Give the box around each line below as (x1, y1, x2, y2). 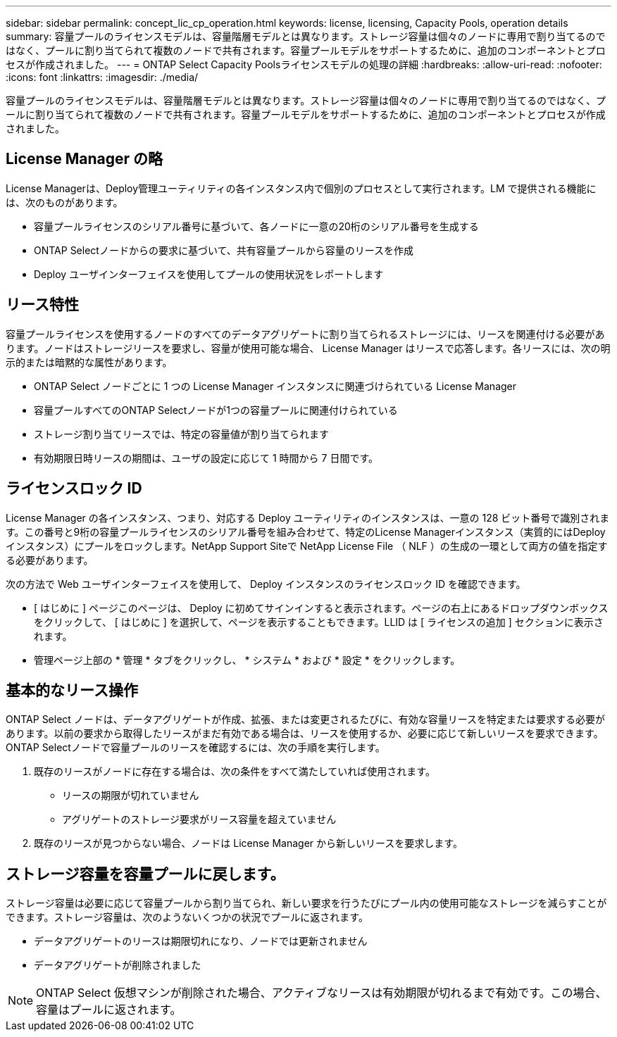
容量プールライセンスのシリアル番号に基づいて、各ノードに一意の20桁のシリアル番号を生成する (34, 220, 479, 232)
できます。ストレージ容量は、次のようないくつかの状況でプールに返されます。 (6, 911, 368, 924)
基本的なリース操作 (6, 681, 138, 699)
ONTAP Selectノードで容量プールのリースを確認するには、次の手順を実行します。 (6, 741, 385, 754)
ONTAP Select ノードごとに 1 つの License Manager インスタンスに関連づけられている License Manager (34, 379, 517, 392)
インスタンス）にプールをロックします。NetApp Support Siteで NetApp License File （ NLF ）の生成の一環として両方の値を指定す (6, 539, 608, 552)
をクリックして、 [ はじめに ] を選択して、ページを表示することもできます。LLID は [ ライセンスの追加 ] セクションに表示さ (34, 615, 604, 628)
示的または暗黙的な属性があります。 (6, 356, 173, 368)
